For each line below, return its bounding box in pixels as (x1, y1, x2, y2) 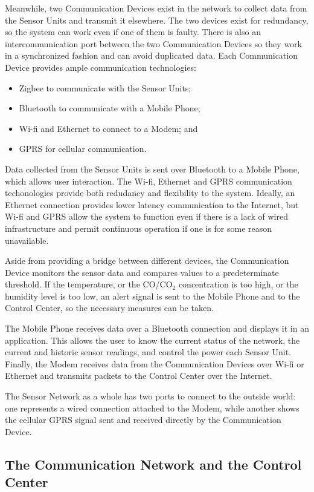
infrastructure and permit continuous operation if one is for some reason (5, 221, 272, 234)
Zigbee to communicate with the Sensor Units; (19, 81, 191, 94)
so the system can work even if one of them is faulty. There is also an (5, 25, 261, 38)
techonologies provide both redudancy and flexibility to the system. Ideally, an (5, 186, 295, 199)
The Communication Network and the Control (5, 454, 302, 473)
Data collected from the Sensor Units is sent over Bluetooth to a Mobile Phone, (5, 162, 300, 175)
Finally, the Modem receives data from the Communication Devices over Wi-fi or (5, 357, 304, 370)
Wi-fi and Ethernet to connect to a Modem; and (19, 122, 198, 134)
